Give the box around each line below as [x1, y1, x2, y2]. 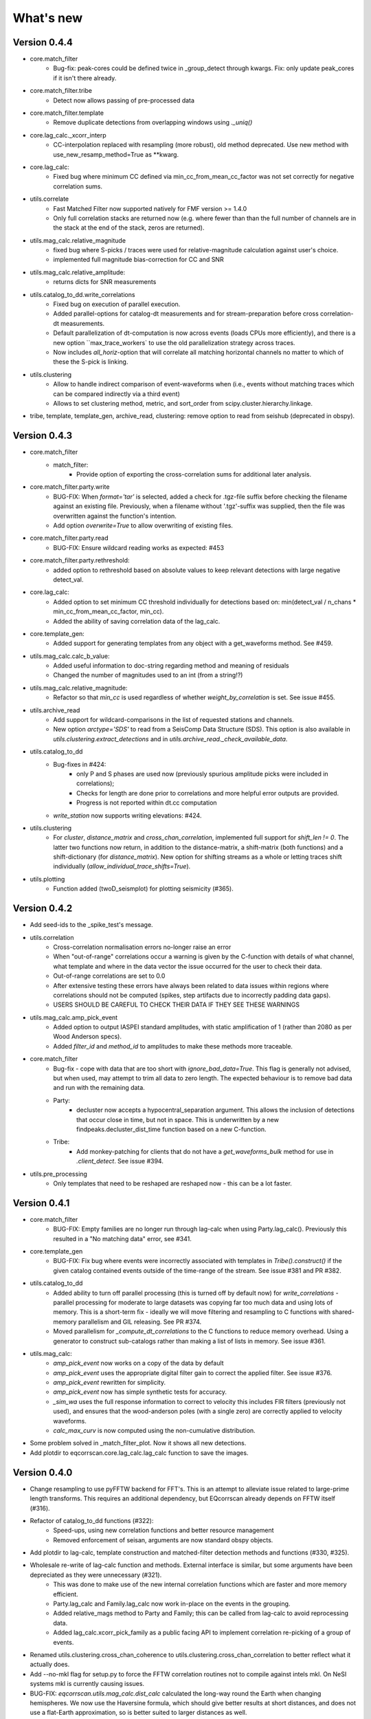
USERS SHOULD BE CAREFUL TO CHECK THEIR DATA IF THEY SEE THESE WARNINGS [53, 1000, 300, 1009]
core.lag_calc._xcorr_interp [30, 131, 106, 139]
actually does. [30, 1661, 70, 1669]
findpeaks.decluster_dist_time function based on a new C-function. [76, 1125, 267, 1133]
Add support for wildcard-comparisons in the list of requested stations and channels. [53, 716, 295, 724]
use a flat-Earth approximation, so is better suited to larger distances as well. [30, 1709, 247, 1717]
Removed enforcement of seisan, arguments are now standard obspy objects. [53, 1535, 273, 1544]
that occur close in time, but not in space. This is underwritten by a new [76, 1115, 280, 1124]
